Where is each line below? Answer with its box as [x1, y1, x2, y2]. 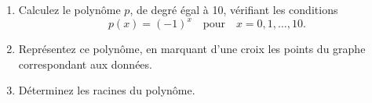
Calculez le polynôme [18, 2, 121, 17]
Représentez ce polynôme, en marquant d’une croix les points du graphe [18, 41, 366, 57]
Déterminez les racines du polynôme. [18, 82, 195, 98]
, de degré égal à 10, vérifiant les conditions [129, 2, 338, 17]
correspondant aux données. [18, 55, 152, 72]
